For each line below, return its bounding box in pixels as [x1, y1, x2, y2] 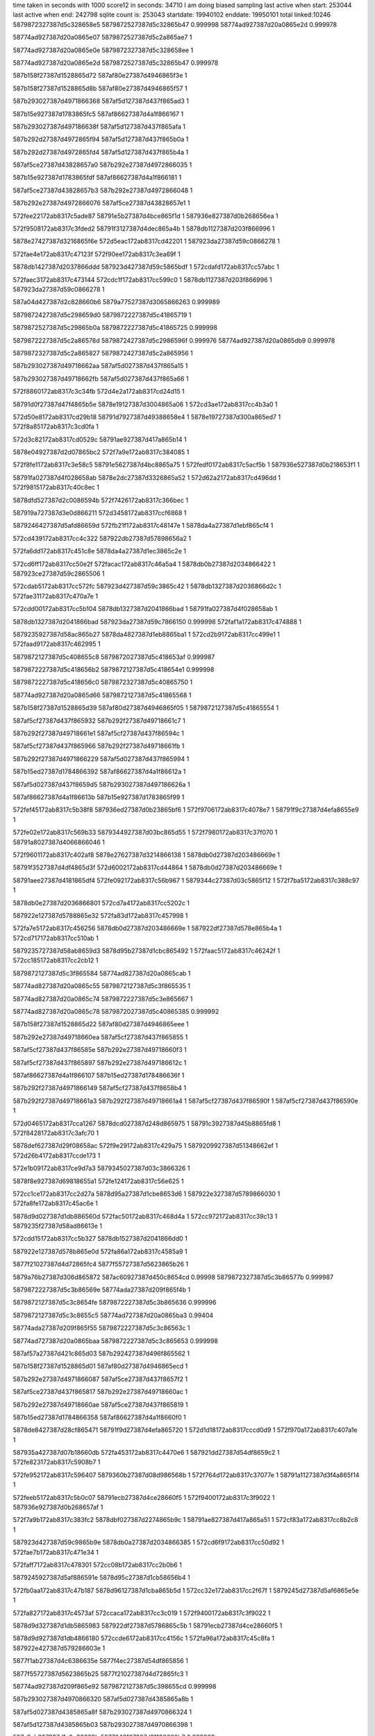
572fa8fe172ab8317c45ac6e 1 [12, 1199, 99, 1208]
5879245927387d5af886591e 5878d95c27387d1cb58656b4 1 [12, 1574, 190, 1582]
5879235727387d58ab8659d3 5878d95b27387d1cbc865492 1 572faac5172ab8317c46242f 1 [12, 946, 281, 955]
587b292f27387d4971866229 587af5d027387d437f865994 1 [12, 754, 190, 763]
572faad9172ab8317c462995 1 [12, 640, 101, 649]
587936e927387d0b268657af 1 [12, 1503, 103, 1512]
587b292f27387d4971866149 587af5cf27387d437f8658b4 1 [12, 1084, 187, 1092]
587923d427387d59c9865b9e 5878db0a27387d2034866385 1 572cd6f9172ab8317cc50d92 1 [12, 1538, 285, 1546]
